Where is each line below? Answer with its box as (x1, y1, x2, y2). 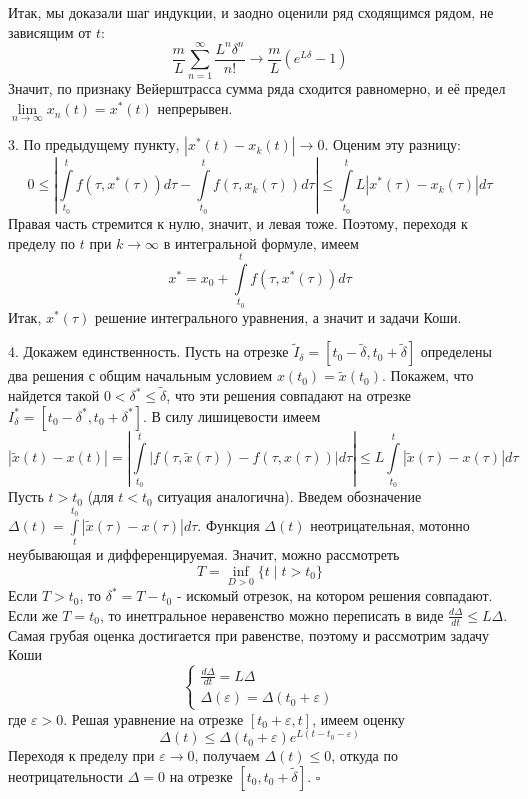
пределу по (8, 232, 75, 253)
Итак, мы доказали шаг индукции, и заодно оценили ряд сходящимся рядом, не (8, 2, 494, 22)
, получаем (194, 745, 260, 766)
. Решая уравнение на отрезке (63, 708, 244, 729)
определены (420, 341, 492, 362)
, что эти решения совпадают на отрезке (166, 385, 412, 406)
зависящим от (8, 21, 92, 42)
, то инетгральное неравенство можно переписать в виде (99, 604, 444, 625)
